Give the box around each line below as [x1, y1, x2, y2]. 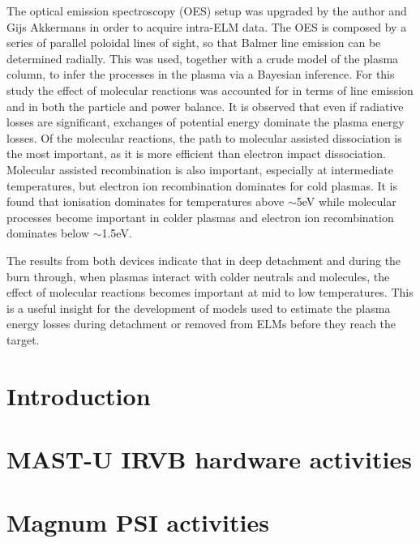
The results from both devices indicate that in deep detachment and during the [6, 251, 401, 268]
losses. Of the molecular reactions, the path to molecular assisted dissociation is [6, 129, 402, 146]
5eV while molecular [296, 193, 396, 210]
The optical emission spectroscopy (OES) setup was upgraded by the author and [6, 2, 407, 19]
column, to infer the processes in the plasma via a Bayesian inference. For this [6, 66, 395, 83]
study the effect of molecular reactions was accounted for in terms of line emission [6, 81, 414, 98]
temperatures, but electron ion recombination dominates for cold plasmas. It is [6, 177, 398, 194]
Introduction [6, 378, 151, 412]
